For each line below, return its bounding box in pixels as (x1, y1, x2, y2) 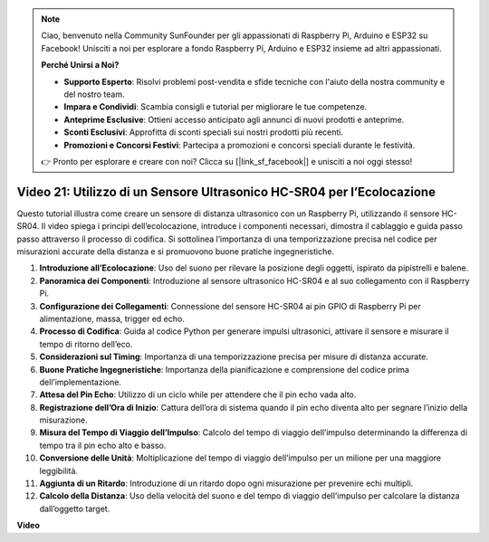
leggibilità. (39, 465, 79, 476)
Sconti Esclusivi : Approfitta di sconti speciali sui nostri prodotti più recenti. (63, 127, 344, 138)
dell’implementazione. (39, 376, 122, 387)
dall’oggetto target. (39, 503, 110, 514)
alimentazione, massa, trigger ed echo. (39, 313, 185, 324)
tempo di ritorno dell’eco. (39, 338, 133, 349)
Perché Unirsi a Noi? (41, 60, 120, 71)
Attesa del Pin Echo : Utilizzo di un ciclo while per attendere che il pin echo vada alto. (39, 389, 357, 400)
